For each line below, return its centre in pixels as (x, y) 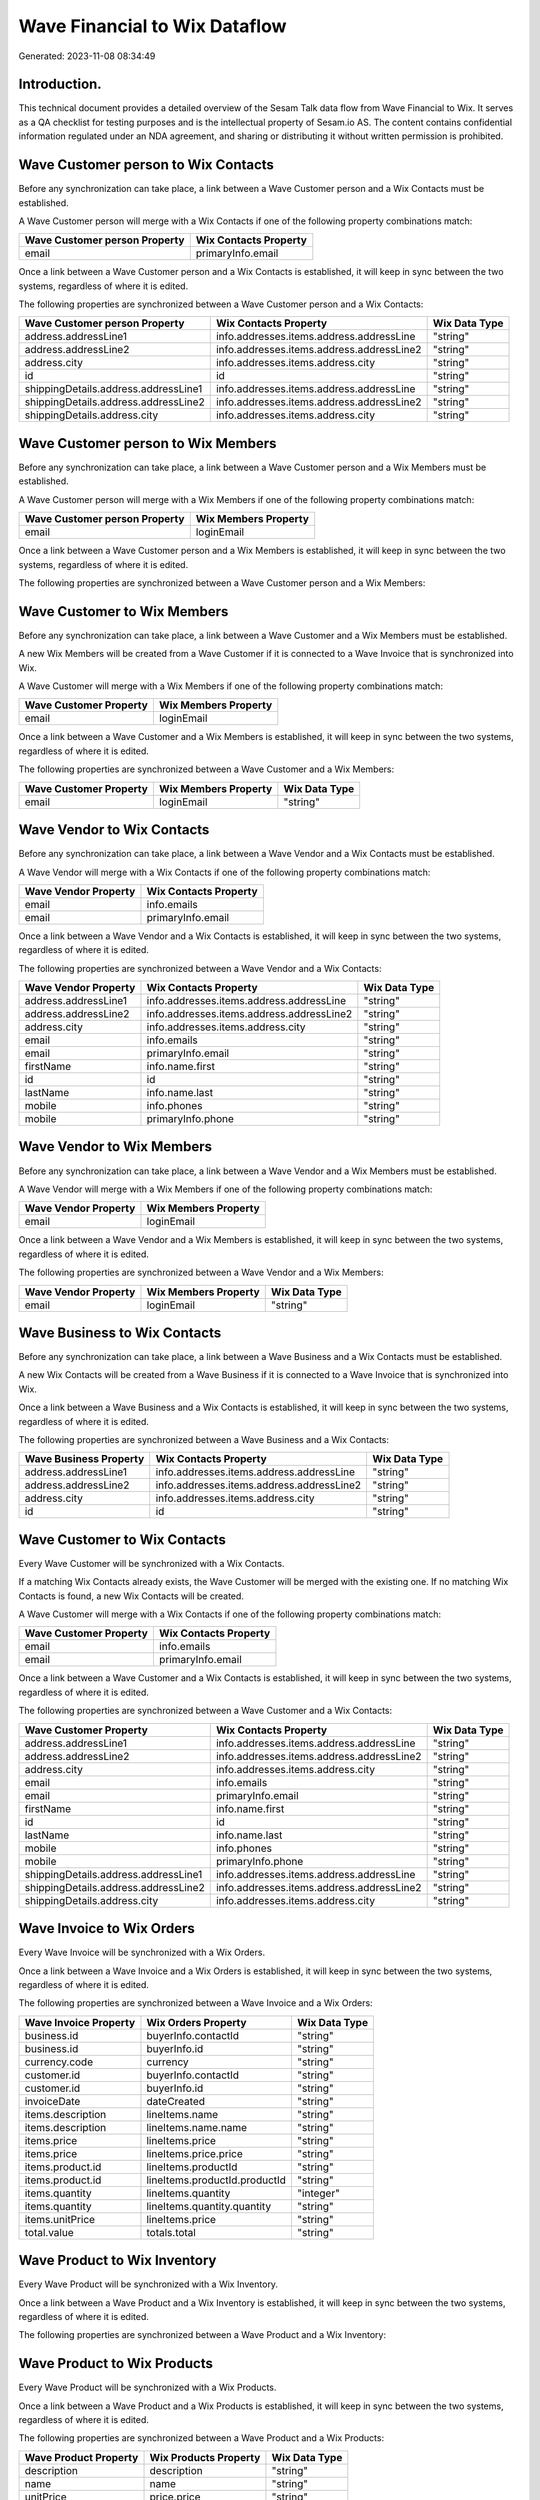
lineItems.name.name (197, 2127)
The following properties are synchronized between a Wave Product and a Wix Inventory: (202, 2335)
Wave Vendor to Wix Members (115, 1146)
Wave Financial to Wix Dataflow (152, 26)
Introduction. (60, 84)
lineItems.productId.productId (216, 2180)
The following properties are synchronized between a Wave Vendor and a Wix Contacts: (200, 968)
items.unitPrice (59, 2219)
